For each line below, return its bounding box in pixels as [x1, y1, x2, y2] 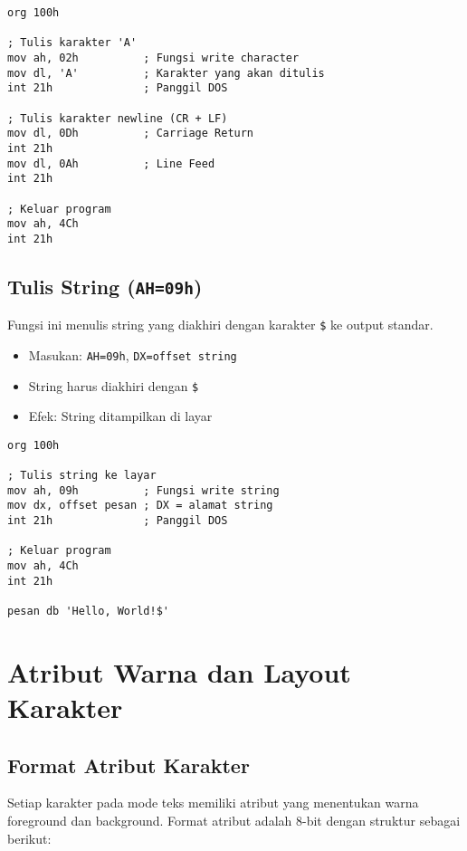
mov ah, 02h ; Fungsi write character [7, 51, 300, 64]
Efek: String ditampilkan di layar [28, 406, 213, 425]
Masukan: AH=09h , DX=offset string [28, 345, 237, 364]
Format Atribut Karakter [7, 751, 250, 779]
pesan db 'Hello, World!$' [7, 605, 169, 618]
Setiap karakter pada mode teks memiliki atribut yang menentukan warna [7, 793, 419, 812]
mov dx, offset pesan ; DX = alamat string [7, 499, 273, 512]
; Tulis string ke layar [7, 469, 157, 483]
